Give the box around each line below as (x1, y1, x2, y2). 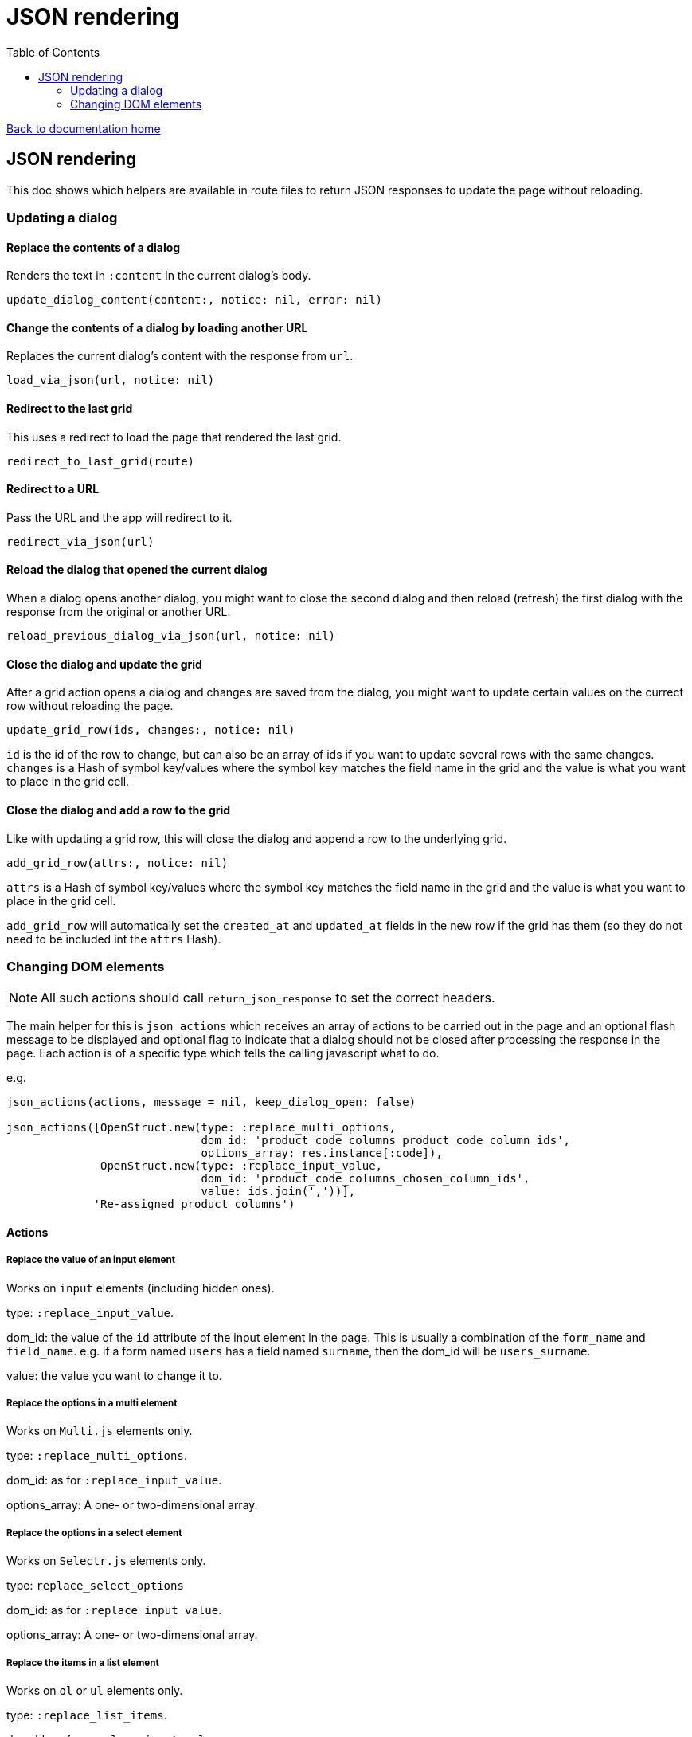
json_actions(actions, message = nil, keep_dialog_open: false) (6, 1096, 416, 1109)
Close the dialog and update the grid (6, 657, 202, 671)
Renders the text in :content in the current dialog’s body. (6, 269, 311, 283)
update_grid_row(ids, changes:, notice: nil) (6, 723, 295, 737)
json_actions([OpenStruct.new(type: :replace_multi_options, (6, 1121, 396, 1135)
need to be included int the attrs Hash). (6, 931, 221, 946)
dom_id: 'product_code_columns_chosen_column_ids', (201, 1172, 530, 1186)
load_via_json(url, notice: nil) (6, 374, 215, 387)
